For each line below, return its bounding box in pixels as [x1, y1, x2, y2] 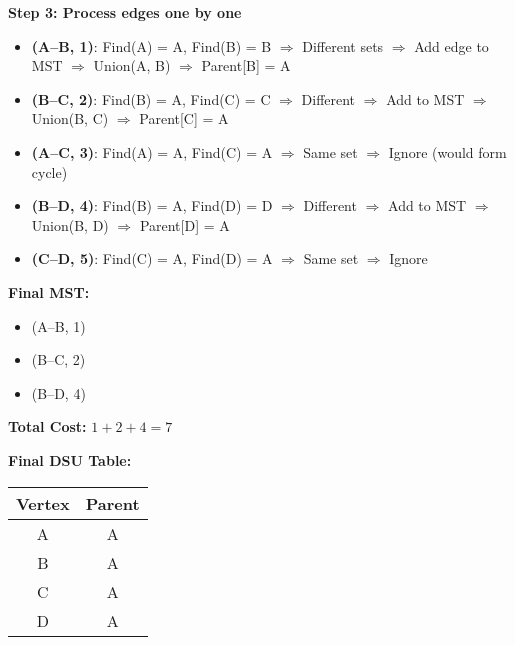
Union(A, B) [93, 55, 171, 76]
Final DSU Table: [8, 449, 132, 470]
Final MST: [8, 281, 90, 302]
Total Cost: [8, 416, 87, 437]
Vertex [16, 491, 70, 515]
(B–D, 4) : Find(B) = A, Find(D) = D [31, 195, 273, 216]
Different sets [302, 35, 384, 56]
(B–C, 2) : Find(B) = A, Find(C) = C [31, 88, 271, 109]
